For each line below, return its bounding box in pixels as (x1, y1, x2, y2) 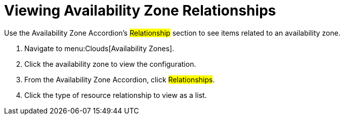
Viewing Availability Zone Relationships (4, 2, 276, 19)
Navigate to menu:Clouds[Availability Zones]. (24, 44, 175, 53)
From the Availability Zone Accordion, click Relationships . (24, 75, 215, 84)
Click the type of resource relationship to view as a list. (24, 90, 207, 99)
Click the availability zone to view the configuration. (24, 59, 196, 68)
